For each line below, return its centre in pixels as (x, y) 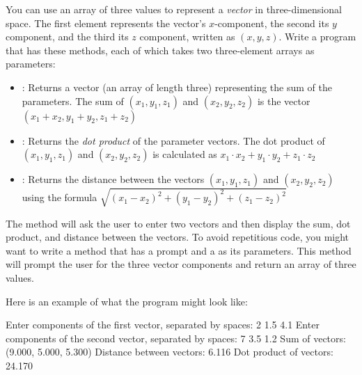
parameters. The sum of (73, 101)
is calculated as (185, 154)
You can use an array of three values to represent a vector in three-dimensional (174, 9)
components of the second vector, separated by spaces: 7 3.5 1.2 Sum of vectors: (176, 338)
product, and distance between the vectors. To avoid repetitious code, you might (178, 237)
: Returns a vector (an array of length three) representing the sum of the (177, 87)
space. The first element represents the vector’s (106, 23)
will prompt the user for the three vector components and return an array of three (181, 264)
